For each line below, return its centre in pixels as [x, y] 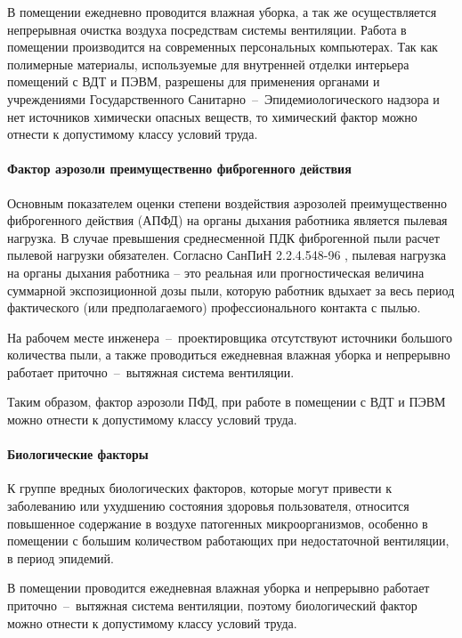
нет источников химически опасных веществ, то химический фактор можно [212, 116]
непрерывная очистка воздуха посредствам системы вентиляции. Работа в [207, 29]
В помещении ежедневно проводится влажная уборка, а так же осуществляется [222, 12]
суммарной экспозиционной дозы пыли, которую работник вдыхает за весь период [231, 290]
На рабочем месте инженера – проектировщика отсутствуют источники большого [230, 337]
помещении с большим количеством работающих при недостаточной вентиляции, [228, 541]
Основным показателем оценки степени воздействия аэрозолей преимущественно [227, 202]
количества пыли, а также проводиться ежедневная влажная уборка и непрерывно [229, 355]
